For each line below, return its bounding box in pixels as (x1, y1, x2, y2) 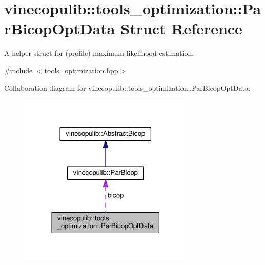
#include (4, 65, 33, 75)
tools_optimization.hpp (44, 65, 118, 75)
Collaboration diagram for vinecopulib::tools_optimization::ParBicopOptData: (4, 82, 251, 93)
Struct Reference (120, 18, 242, 39)
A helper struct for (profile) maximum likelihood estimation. (4, 48, 194, 58)
